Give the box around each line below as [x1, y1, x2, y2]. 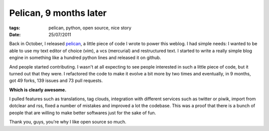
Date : [9, 31, 21, 37]
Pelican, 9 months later [9, 7, 107, 18]
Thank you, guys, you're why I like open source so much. [9, 119, 127, 125]
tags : [9, 25, 20, 31]
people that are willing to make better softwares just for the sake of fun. [9, 110, 156, 116]
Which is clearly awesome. [9, 87, 67, 93]
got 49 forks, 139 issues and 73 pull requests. [9, 77, 103, 84]
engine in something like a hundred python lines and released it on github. [9, 55, 161, 61]
